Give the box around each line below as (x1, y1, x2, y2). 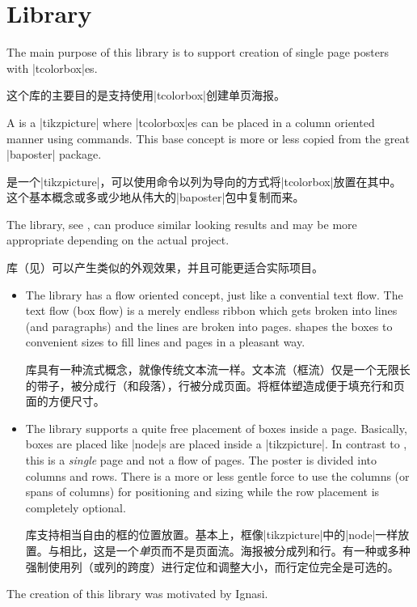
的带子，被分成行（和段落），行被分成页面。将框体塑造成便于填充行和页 (25, 376, 405, 393)
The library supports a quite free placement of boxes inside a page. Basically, (25, 419, 407, 436)
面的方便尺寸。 (25, 393, 105, 410)
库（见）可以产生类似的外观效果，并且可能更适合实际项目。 (6, 259, 323, 276)
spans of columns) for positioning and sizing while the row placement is (25, 483, 380, 500)
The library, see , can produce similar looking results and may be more (6, 215, 357, 232)
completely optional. (25, 499, 126, 516)
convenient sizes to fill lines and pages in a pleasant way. (25, 333, 305, 350)
